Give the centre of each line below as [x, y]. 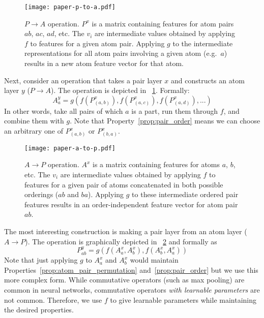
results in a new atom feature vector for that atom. [104, 63]
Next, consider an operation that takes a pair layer [83, 80]
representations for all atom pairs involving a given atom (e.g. [121, 53]
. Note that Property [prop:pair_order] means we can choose [165, 121]
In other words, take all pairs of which [64, 110]
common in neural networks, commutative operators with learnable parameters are [132, 289]
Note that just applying [41, 260]
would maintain [154, 260]
